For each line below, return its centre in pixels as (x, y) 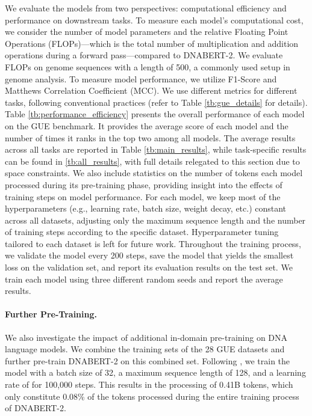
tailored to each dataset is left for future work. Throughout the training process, (153, 243)
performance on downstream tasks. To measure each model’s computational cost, (154, 20)
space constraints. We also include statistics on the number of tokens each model (154, 173)
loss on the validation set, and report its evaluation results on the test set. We (149, 267)
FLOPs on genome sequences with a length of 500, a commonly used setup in (148, 66)
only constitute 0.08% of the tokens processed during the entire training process (152, 396)
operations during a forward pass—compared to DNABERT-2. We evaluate (144, 55)
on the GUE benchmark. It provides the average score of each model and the (147, 125)
